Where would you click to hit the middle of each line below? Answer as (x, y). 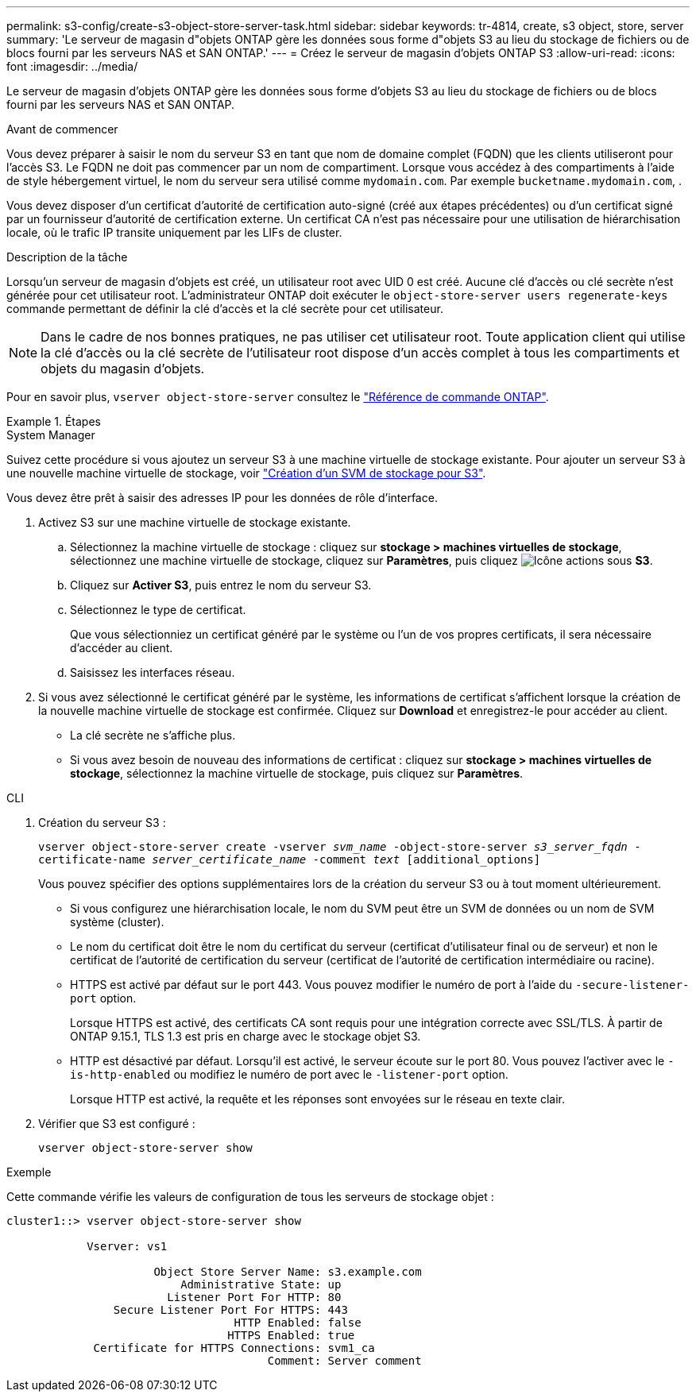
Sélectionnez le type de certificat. (158, 610)
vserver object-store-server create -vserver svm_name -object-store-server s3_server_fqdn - (340, 847)
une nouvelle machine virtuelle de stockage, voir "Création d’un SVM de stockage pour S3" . (246, 473)
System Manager (51, 435)
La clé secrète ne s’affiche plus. (153, 735)
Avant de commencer (62, 129)
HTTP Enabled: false (298, 1323)
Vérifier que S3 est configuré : (117, 1124)
